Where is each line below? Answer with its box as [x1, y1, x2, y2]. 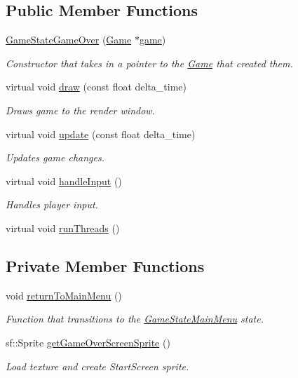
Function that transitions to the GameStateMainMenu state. [6, 311, 264, 326]
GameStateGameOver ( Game [6, 32, 132, 47]
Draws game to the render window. [6, 102, 155, 117]
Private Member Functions [6, 255, 205, 276]
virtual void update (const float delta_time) [6, 126, 196, 141]
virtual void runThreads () [6, 220, 120, 235]
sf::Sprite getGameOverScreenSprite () [6, 335, 170, 349]
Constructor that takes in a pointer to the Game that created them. [6, 55, 293, 70]
